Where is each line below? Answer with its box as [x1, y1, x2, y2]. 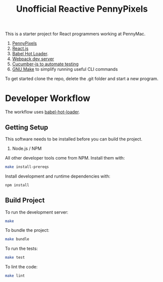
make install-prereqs [5, 164, 49, 169]
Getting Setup [5, 123, 48, 131]
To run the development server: [5, 209, 68, 215]
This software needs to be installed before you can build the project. [5, 136, 143, 142]
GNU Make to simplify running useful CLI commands [12, 66, 118, 72]
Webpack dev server [12, 56, 55, 62]
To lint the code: [5, 264, 38, 270]
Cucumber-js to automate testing [12, 61, 79, 67]
